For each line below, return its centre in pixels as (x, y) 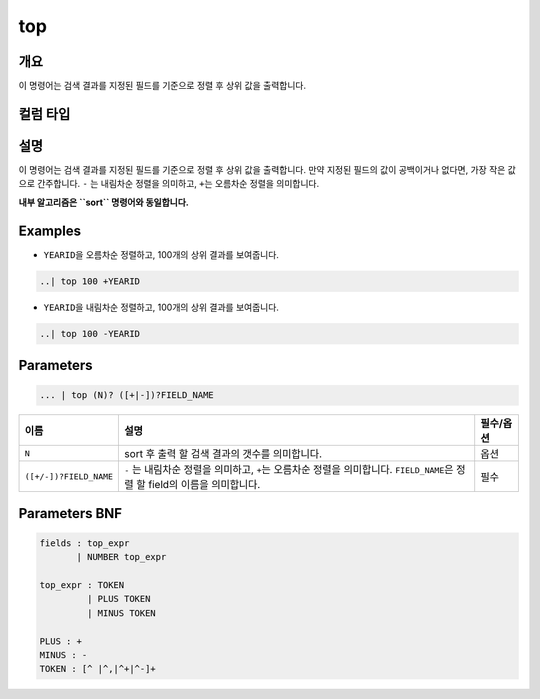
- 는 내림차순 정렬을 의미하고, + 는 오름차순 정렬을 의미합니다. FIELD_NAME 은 (289, 470)
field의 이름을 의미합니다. (204, 485)
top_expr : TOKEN (82, 584)
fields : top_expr (84, 543)
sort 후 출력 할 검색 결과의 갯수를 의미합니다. (223, 454)
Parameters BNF (70, 513)
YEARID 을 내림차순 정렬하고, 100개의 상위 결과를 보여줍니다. (161, 307)
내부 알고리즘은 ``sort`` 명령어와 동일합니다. (103, 202)
